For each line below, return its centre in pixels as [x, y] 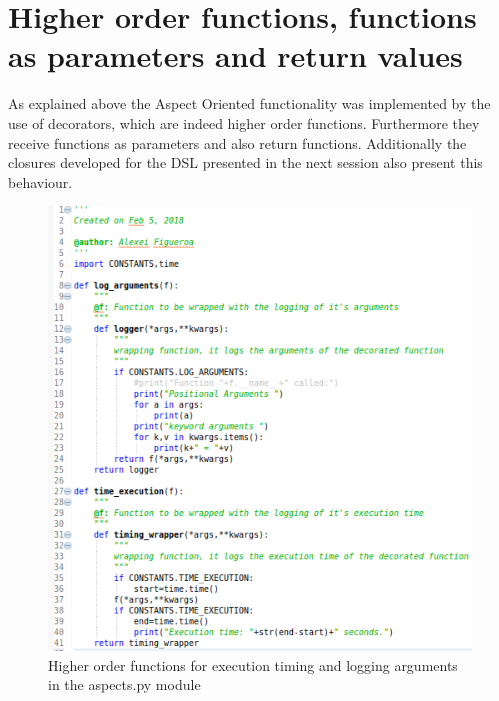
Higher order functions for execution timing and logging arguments [253, 664]
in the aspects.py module [124, 684]
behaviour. [40, 181]
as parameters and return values [235, 55]
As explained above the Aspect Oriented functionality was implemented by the [249, 103]
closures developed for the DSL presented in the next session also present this [245, 162]
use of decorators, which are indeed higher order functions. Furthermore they [244, 122]
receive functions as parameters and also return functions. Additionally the [237, 142]
